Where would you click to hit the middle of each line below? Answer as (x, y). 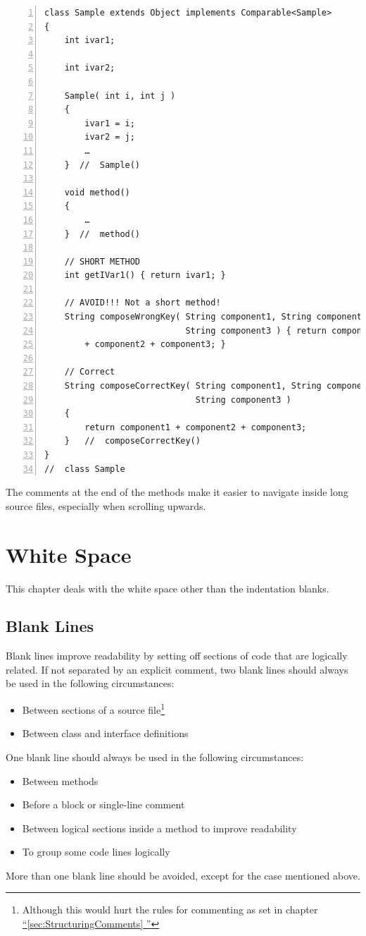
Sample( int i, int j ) (120, 96)
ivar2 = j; (110, 137)
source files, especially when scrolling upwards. (106, 505)
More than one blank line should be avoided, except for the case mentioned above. (183, 875)
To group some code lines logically (96, 852)
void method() (97, 192)
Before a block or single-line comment (103, 804)
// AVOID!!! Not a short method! (143, 303)
